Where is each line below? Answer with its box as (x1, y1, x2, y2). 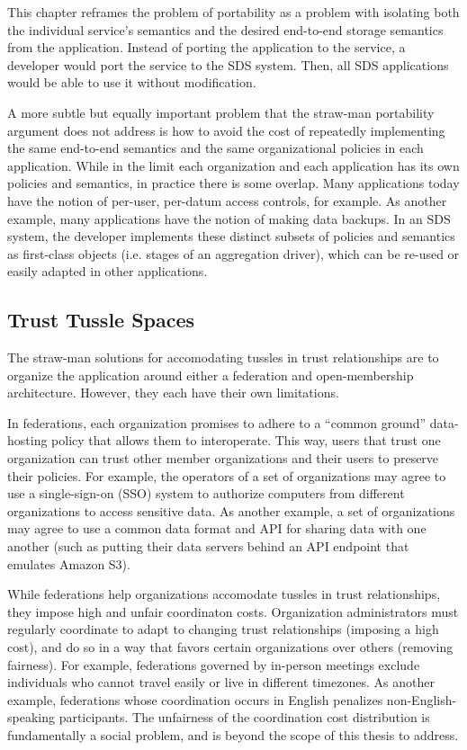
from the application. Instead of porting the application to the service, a (7, 38, 406, 57)
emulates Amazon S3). (7, 554, 130, 573)
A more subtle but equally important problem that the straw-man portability (7, 103, 435, 121)
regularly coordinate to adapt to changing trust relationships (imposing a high (7, 620, 439, 638)
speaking (7, 708, 55, 727)
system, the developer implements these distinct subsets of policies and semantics (7, 227, 455, 246)
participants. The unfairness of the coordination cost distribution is (58, 708, 430, 727)
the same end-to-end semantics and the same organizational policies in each (7, 138, 424, 157)
